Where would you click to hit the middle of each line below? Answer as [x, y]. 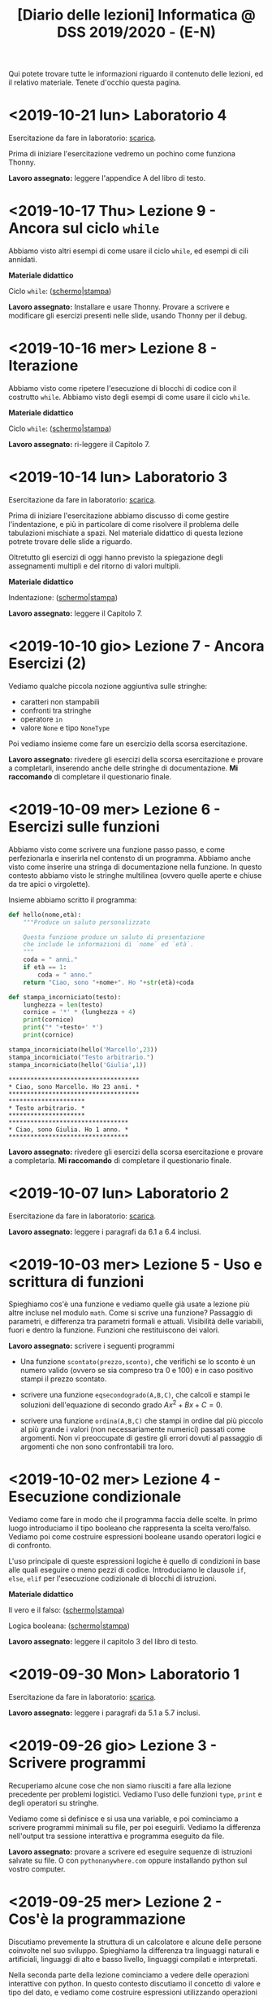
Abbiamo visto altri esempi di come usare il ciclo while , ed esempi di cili [129, 251]
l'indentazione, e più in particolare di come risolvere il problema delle [124, 524]
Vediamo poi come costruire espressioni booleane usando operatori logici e [135, 1537]
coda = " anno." [65, 975]
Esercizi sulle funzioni [84, 827]
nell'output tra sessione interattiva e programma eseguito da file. [117, 1836]
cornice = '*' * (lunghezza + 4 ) [80, 1012]
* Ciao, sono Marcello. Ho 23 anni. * [74, 1086]
